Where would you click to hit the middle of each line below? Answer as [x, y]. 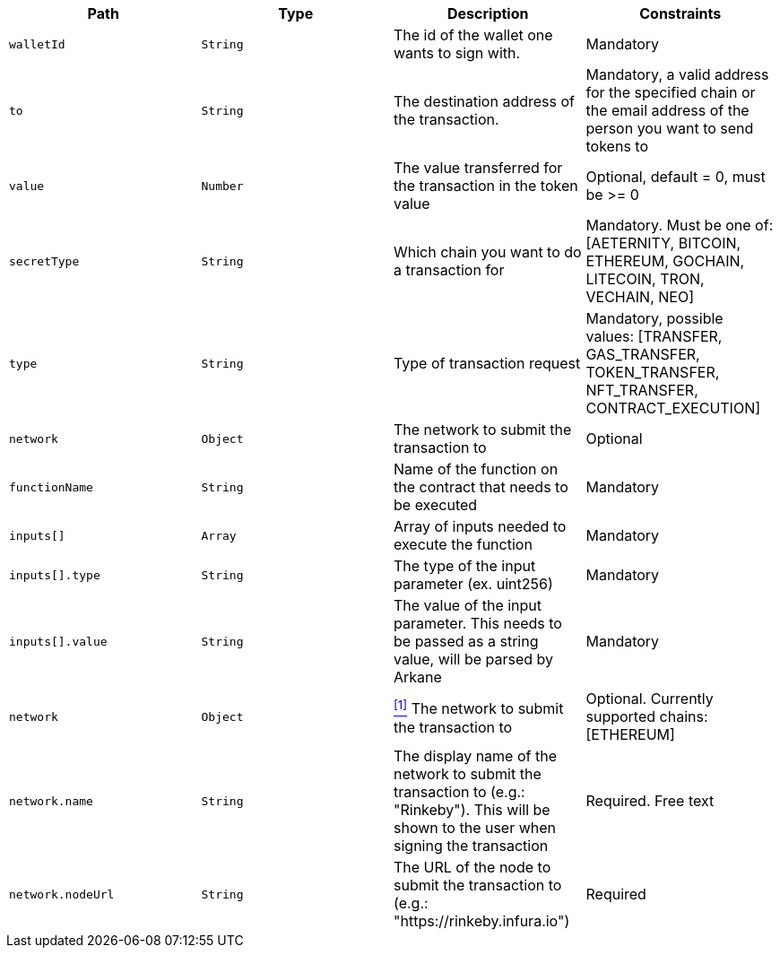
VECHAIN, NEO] [640, 297]
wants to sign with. [457, 53]
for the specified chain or [671, 92]
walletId [37, 44]
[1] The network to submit [479, 708]
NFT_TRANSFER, [642, 390]
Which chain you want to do [488, 252]
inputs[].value [58, 641]
